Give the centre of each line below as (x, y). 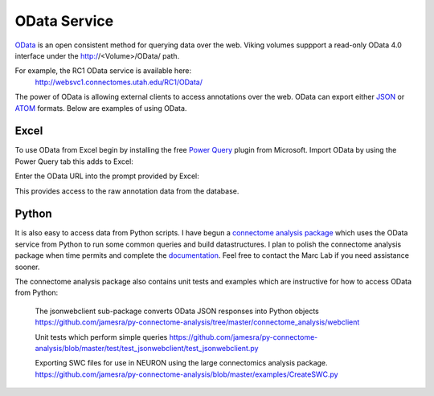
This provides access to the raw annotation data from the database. (127, 191)
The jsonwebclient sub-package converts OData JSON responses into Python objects (177, 311)
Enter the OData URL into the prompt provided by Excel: (107, 176)
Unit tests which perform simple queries (101, 337)
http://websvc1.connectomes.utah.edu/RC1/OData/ (119, 82)
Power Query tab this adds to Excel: (74, 161)
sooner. (27, 267)
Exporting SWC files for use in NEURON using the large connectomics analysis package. (182, 363)
